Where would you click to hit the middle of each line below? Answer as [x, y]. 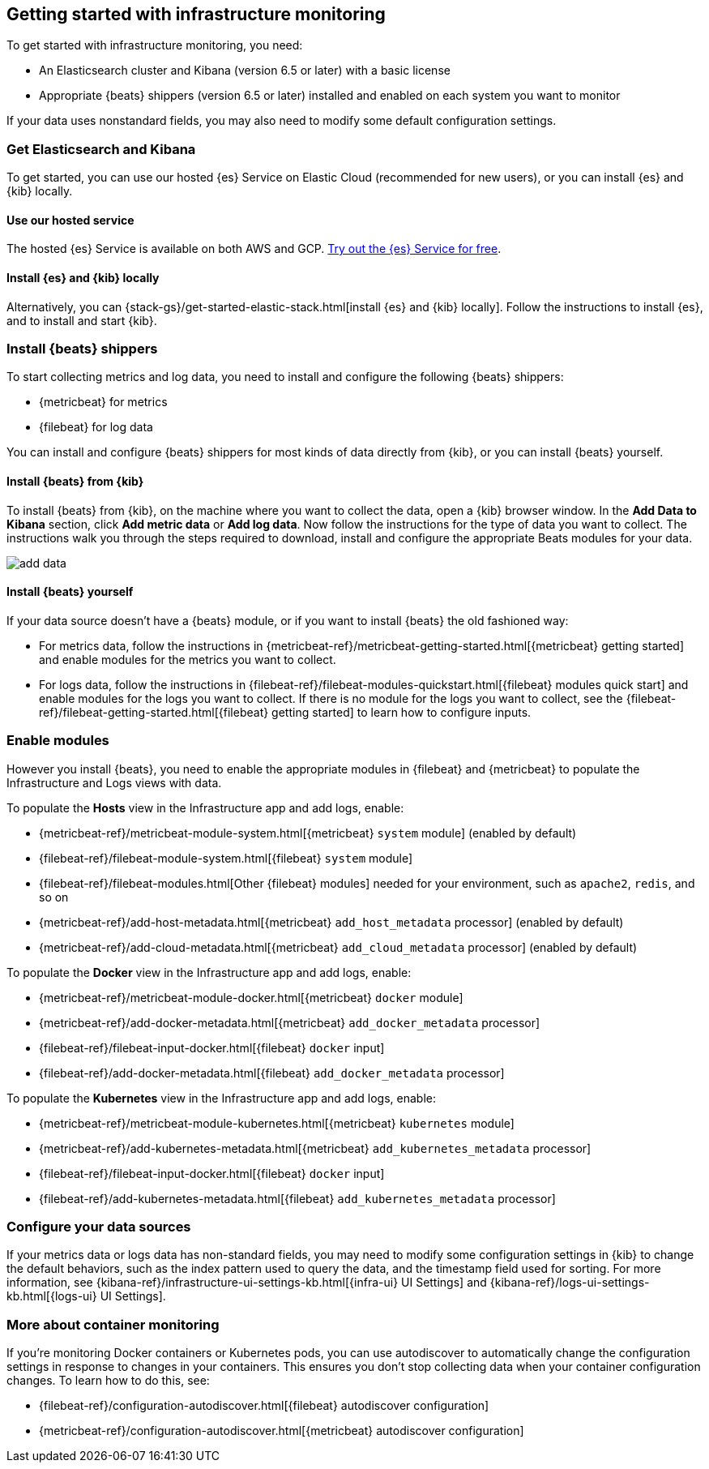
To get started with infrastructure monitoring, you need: [155, 45]
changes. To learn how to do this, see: [108, 1381]
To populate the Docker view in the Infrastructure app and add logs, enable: [209, 972]
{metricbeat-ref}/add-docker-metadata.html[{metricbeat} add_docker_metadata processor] [290, 1022]
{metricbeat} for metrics [103, 402]
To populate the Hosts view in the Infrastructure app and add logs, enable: [205, 807]
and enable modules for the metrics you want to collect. [188, 659]
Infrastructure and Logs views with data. [114, 782]
